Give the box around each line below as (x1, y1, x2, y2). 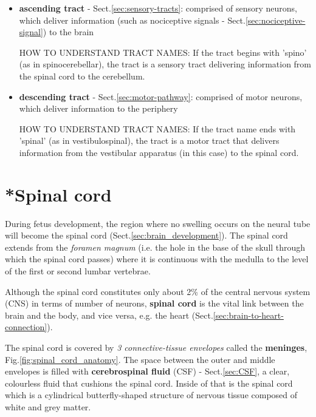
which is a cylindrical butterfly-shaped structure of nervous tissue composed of (5, 388, 298, 401)
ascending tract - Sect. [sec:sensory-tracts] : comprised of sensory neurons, (19, 2, 297, 14)
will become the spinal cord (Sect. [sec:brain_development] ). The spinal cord (5, 229, 288, 242)
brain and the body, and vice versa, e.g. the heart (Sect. (5, 308, 213, 321)
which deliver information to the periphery (19, 102, 178, 115)
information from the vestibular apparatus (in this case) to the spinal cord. (19, 146, 299, 158)
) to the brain (43, 25, 94, 38)
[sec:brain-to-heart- (213, 308, 284, 321)
